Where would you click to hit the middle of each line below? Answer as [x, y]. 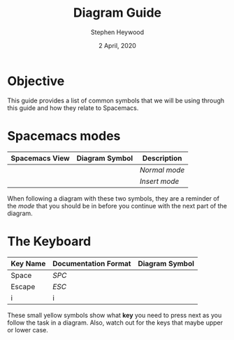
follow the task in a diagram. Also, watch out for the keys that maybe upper [115, 323]
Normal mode [162, 170]
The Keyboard [49, 241]
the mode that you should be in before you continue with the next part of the [117, 206]
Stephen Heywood [117, 32]
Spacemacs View [40, 158]
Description [162, 158]
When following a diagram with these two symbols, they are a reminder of [114, 198]
